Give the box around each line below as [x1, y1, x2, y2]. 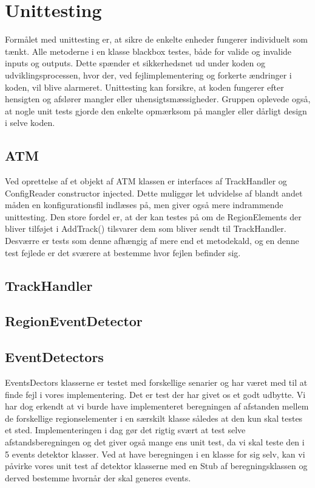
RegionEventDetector [5, 312, 143, 330]
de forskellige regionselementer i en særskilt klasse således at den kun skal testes [5, 411, 303, 424]
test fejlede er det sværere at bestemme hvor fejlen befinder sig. [5, 246, 241, 259]
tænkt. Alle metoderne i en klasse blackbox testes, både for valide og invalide [5, 44, 292, 57]
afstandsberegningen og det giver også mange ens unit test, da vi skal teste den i [5, 435, 305, 448]
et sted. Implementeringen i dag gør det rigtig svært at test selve [5, 424, 246, 436]
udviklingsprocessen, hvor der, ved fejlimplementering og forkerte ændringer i [5, 68, 292, 81]
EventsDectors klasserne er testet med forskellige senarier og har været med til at [5, 376, 308, 388]
